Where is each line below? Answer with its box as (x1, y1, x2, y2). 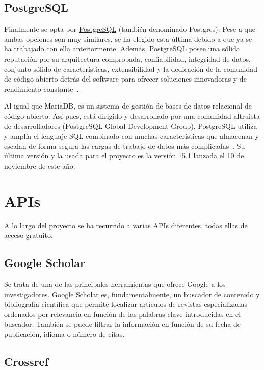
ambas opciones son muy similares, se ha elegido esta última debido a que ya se (4, 33, 252, 44)
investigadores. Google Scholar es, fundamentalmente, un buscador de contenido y (4, 288, 260, 299)
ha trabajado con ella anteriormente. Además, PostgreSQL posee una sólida (4, 43, 240, 54)
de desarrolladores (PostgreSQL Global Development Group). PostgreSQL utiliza (4, 120, 257, 131)
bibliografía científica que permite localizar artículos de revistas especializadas (4, 299, 247, 309)
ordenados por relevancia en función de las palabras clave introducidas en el (4, 308, 241, 319)
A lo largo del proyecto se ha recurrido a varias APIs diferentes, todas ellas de (4, 220, 248, 230)
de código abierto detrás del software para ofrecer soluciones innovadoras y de (4, 73, 247, 84)
